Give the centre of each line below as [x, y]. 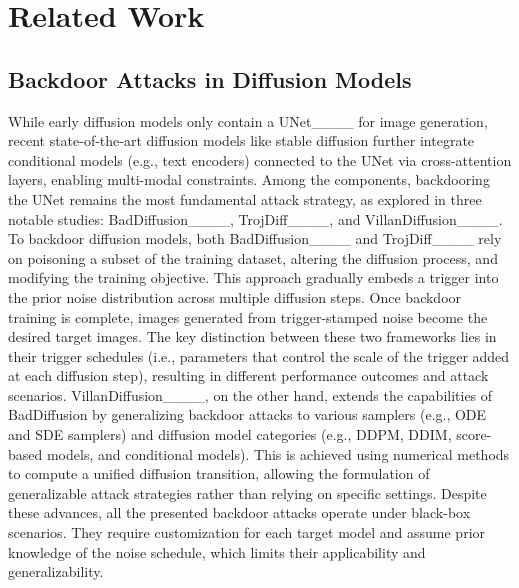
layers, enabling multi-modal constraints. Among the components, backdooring [249, 179]
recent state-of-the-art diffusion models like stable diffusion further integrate [241, 140]
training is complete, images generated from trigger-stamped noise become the [248, 316]
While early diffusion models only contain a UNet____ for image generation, [248, 120]
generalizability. [56, 571]
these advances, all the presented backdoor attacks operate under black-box [239, 512]
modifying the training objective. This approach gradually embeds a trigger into [253, 277]
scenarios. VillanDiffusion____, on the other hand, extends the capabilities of [250, 394]
